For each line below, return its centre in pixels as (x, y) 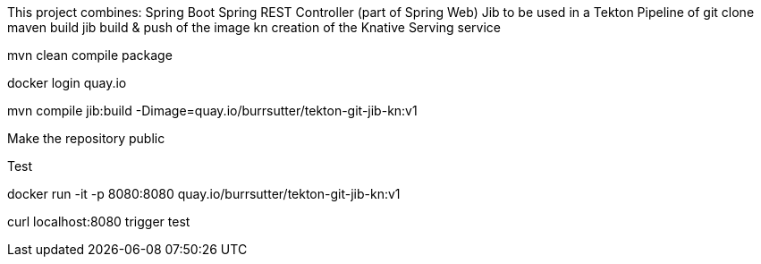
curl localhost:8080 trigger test (99, 221)
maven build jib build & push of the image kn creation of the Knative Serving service (254, 27)
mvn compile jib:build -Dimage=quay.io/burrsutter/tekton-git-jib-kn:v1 (212, 111)
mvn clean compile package (90, 55)
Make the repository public (86, 138)
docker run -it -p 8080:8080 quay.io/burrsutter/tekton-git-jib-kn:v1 (204, 194)
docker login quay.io (67, 83)
